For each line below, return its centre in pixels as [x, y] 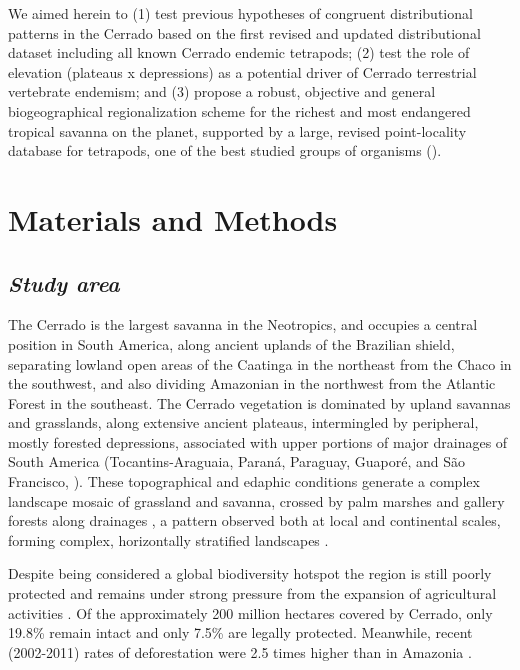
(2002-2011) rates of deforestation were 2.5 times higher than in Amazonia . [240, 651]
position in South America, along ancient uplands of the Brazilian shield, [231, 343]
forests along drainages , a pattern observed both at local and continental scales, [254, 520]
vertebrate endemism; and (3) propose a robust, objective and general [222, 91]
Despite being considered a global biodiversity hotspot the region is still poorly [250, 573]
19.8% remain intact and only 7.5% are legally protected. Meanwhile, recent [240, 632]
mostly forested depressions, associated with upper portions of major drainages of [258, 441]
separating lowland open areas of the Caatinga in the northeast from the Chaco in [260, 363]
